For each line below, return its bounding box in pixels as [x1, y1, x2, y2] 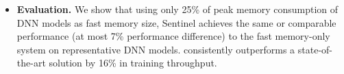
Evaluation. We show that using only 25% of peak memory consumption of [16, 2, 339, 16]
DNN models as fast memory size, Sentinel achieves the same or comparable [16, 15, 336, 29]
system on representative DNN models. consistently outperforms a [16, 42, 295, 56]
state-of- [297, 42, 332, 56]
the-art [16, 56, 46, 70]
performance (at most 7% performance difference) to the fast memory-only [16, 29, 330, 43]
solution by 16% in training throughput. [49, 56, 217, 70]
